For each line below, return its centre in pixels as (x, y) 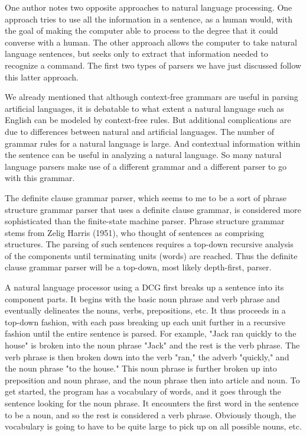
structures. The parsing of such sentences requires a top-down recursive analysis (149, 244)
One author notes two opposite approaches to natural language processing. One (149, 7)
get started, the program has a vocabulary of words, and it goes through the (143, 391)
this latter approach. (42, 77)
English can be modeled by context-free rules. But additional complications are (148, 120)
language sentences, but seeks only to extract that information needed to (136, 54)
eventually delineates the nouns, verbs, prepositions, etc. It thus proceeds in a (145, 310)
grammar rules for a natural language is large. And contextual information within (153, 143)
